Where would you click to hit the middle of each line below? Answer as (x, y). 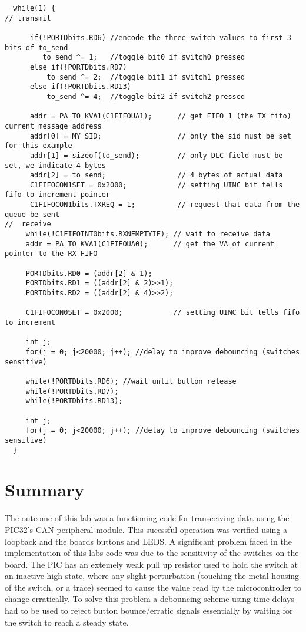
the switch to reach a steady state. (67, 622)
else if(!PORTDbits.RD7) (78, 67)
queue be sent (32, 214)
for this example (39, 146)
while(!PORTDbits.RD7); (72, 391)
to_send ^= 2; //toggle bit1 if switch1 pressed (146, 77)
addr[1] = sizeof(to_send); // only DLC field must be (156, 155)
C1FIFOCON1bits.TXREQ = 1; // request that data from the (165, 205)
